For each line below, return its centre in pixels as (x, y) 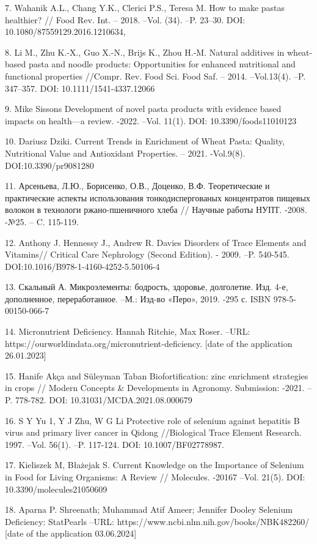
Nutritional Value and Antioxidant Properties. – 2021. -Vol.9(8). (125, 153)
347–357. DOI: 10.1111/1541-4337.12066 (80, 88)
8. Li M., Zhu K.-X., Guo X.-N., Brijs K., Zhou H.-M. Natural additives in (145, 52)
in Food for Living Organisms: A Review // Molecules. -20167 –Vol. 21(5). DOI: (155, 477)
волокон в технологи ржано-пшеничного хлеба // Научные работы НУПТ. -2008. (156, 210)
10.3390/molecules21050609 (56, 489)
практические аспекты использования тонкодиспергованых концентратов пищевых (158, 197)
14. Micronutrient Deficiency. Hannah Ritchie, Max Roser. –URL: (128, 331)
